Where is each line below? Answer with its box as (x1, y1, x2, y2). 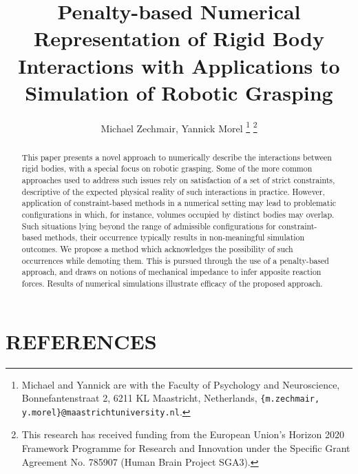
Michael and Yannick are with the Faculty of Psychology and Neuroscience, (21, 377, 340, 391)
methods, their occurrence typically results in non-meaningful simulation (44, 231, 305, 243)
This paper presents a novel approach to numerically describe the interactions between (21, 151, 332, 163)
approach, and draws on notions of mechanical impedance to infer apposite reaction (21, 266, 322, 278)
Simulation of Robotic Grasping (25, 78, 333, 106)
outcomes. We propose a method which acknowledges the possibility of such (21, 243, 293, 254)
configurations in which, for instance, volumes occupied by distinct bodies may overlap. (21, 209, 335, 220)
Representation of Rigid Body (34, 24, 324, 52)
